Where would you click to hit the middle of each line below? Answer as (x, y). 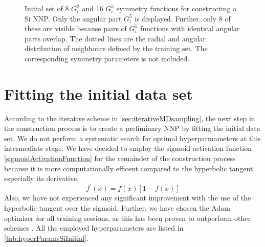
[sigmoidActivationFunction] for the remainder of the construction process (120, 158)
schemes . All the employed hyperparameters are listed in (94, 228)
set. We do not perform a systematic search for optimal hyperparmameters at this (132, 138)
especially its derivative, (42, 178)
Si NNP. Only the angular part (73, 18)
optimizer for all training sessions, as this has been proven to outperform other (127, 218)
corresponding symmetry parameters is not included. (107, 58)
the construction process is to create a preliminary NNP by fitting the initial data (132, 128)
